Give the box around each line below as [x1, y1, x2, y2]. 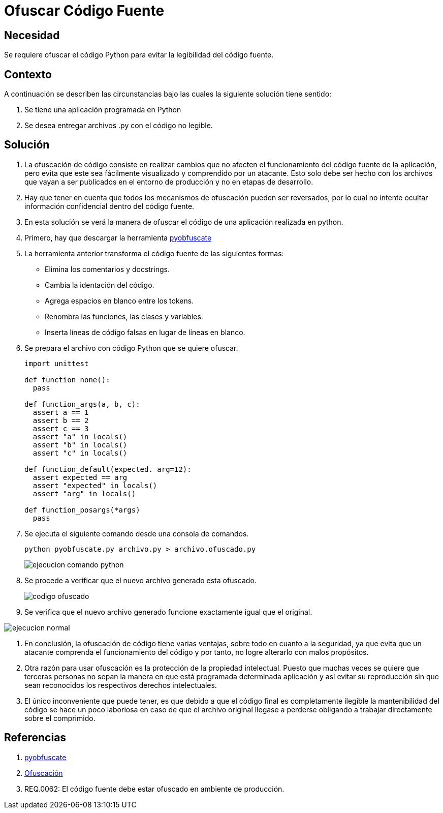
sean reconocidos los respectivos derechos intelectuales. [24, 680, 217, 689]
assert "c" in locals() [33, 448, 128, 457]
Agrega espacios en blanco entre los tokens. [45, 296, 194, 305]
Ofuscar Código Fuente [4, 2, 165, 19]
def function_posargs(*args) [24, 505, 140, 514]
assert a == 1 [33, 408, 89, 416]
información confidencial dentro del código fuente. [24, 201, 195, 210]
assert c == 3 [33, 424, 89, 433]
